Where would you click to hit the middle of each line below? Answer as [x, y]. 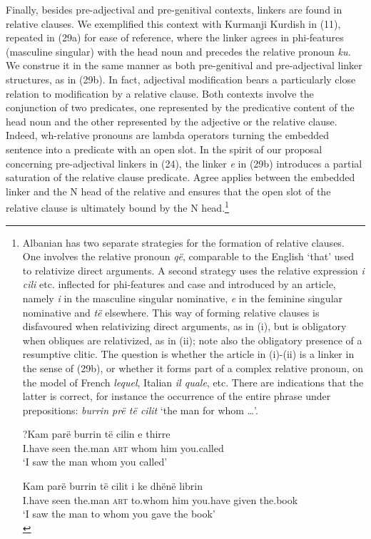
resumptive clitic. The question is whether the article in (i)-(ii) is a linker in [188, 354]
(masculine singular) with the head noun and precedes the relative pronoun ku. [178, 51]
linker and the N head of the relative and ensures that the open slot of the [168, 191]
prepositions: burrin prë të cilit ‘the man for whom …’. [140, 410]
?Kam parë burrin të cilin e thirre [96, 434]
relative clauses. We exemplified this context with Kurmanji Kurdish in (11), [173, 23]
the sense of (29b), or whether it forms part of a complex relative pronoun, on [193, 368]
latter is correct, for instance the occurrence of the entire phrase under [177, 396]
